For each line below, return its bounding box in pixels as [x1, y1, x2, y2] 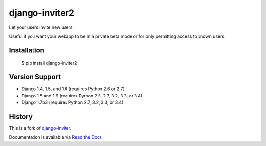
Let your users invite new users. [9, 24, 74, 30]
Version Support [9, 73, 61, 81]
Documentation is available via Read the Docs [9, 134, 102, 140]
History [9, 112, 33, 121]
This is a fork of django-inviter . [9, 125, 71, 131]
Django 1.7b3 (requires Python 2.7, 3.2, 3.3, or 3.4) [21, 99, 124, 105]
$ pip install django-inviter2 [21, 60, 77, 66]
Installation [9, 46, 44, 54]
